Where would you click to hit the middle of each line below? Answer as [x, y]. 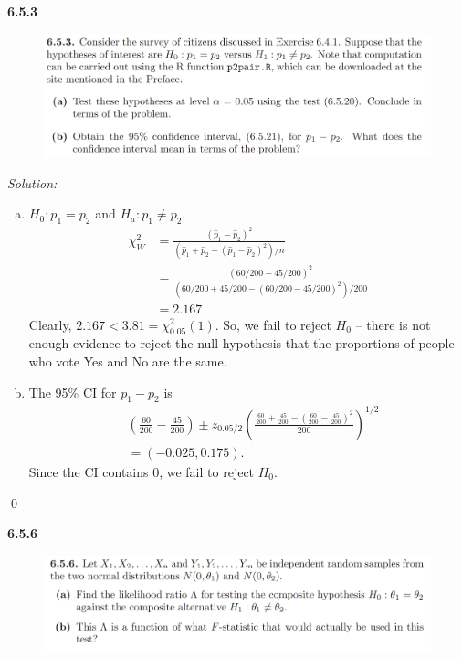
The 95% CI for [73, 392]
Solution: [32, 182]
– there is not [393, 324]
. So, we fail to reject [273, 324]
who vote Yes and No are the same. [128, 361]
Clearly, [50, 324]
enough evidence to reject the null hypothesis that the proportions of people [241, 343]
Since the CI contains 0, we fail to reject [142, 471]
